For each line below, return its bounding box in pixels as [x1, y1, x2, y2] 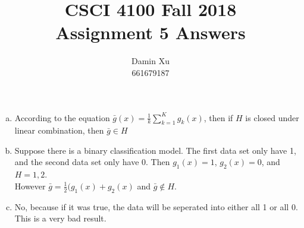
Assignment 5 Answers [55, 20, 246, 45]
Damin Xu [131, 55, 170, 67]
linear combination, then [14, 124, 104, 137]
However [14, 179, 46, 192]
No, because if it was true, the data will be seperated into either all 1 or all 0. [14, 200, 298, 213]
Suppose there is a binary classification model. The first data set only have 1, [14, 144, 296, 156]
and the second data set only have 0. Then [14, 156, 170, 168]
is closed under [245, 111, 299, 123]
